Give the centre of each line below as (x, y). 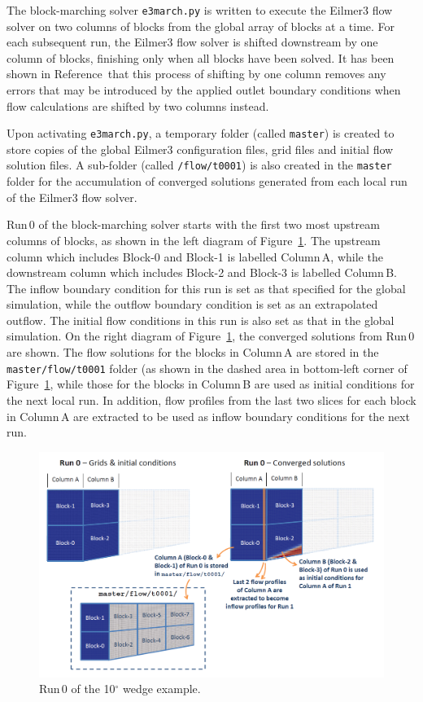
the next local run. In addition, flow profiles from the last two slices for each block (211, 399)
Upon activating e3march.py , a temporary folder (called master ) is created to (201, 133)
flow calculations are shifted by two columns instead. (138, 105)
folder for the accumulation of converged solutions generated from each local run (207, 181)
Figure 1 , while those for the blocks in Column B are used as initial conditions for (211, 384)
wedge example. (162, 689)
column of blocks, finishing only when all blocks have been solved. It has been (201, 57)
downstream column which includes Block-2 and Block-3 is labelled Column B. (202, 272)
